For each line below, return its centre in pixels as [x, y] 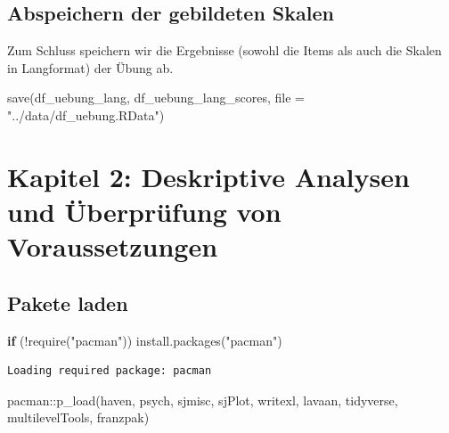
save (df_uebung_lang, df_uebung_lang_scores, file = [156, 98]
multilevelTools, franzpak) [78, 417]
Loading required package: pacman [110, 371]
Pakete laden [68, 302]
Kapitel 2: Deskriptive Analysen [208, 176]
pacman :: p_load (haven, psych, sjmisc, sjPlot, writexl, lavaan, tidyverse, [203, 400]
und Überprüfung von [144, 211]
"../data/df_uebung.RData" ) [86, 114]
